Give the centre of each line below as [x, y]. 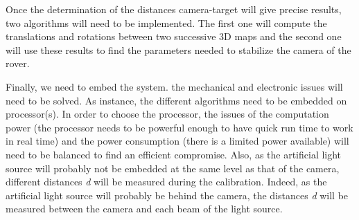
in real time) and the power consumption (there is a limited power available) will [177, 141]
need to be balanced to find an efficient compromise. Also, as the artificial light [174, 154]
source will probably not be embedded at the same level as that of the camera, [173, 168]
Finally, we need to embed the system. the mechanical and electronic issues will [174, 86]
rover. [18, 63]
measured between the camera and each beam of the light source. [144, 209]
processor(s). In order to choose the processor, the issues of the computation [167, 114]
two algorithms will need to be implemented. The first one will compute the [166, 22]
